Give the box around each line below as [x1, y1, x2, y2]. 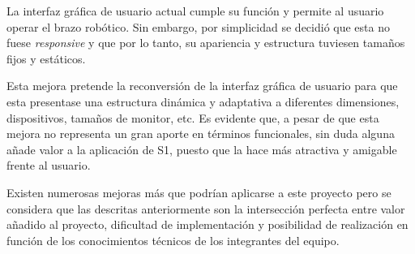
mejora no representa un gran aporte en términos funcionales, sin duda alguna [6, 125, 395, 142]
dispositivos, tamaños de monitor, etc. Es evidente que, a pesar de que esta [6, 109, 379, 126]
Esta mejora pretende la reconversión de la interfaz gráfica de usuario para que [6, 77, 398, 94]
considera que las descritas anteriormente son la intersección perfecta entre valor [6, 200, 405, 217]
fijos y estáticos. [6, 50, 86, 67]
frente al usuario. [6, 157, 91, 174]
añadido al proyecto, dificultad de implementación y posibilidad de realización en [6, 216, 409, 233]
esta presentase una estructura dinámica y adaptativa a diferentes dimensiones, [6, 93, 400, 110]
